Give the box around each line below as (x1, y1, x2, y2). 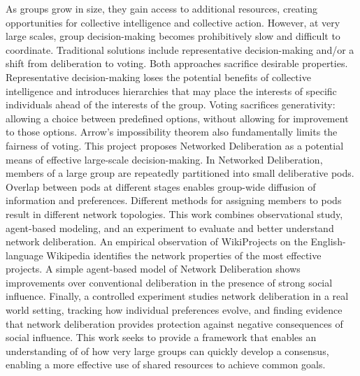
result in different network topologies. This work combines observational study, (6, 206, 343, 221)
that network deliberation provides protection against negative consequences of (6, 316, 343, 331)
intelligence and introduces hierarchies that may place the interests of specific (6, 83, 337, 98)
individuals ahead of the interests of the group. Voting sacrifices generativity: (6, 97, 336, 112)
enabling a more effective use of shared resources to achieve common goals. (6, 357, 326, 372)
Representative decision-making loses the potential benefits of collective (6, 69, 311, 84)
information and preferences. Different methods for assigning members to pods (6, 193, 342, 208)
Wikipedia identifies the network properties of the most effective (46, 247, 322, 262)
